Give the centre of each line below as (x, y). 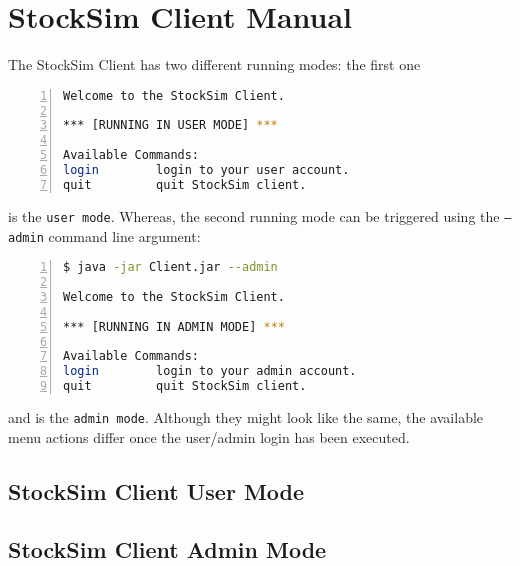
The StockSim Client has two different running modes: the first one (214, 64)
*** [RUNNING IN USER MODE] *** (170, 125)
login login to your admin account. (210, 371)
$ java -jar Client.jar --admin (170, 267)
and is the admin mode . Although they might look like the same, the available (246, 417)
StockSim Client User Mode (156, 490)
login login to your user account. (206, 170)
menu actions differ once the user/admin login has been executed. (209, 436)
